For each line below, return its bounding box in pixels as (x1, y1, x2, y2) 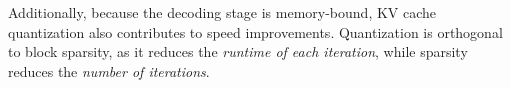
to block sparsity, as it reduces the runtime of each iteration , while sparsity (8, 41, 468, 62)
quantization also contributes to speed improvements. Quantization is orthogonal (8, 21, 503, 42)
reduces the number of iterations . (8, 60, 210, 81)
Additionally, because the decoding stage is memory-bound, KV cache (8, 2, 437, 22)
